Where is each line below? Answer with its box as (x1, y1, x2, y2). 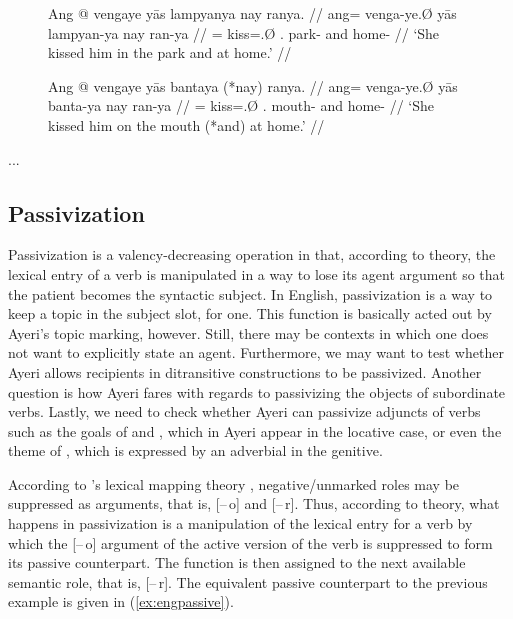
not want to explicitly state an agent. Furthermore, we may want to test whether (8, 342, 504, 363)
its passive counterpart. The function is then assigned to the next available (8, 552, 466, 573)
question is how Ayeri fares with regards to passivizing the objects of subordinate (8, 381, 506, 402)
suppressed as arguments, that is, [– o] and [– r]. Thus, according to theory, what (8, 493, 500, 514)
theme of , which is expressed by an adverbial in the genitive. (8, 440, 383, 461)
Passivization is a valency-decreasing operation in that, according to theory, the (8, 244, 496, 265)
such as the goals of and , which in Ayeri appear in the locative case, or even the (8, 420, 502, 441)
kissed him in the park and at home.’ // (48, 42, 292, 63)
